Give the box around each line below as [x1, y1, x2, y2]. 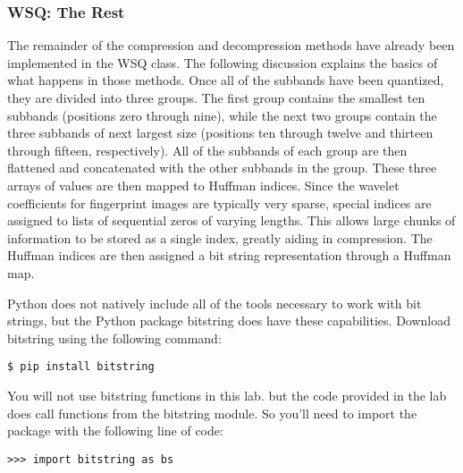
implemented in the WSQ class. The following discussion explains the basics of [7, 53, 438, 72]
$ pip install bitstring [7, 360, 155, 374]
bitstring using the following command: [7, 328, 222, 347]
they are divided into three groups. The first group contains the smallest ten [7, 89, 425, 106]
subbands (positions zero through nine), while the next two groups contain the [7, 106, 437, 124]
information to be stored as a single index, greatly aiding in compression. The [7, 228, 433, 247]
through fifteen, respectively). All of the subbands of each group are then [7, 140, 408, 159]
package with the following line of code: [7, 421, 223, 440]
